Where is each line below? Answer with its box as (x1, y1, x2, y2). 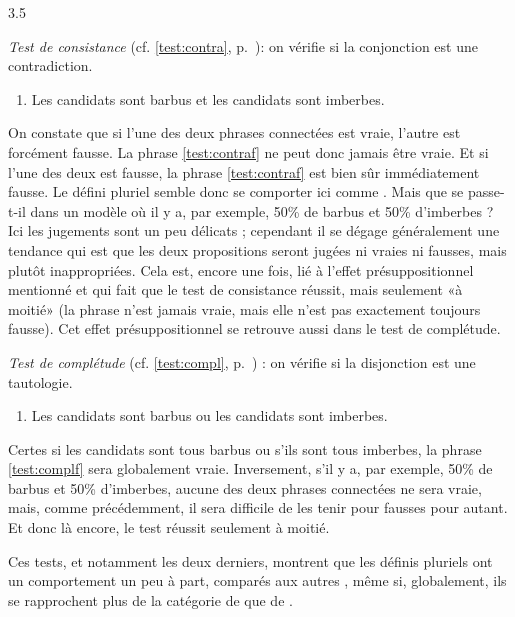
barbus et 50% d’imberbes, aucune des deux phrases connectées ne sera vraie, (8, 477, 482, 498)
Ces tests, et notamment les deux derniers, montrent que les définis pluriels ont (8, 550, 493, 571)
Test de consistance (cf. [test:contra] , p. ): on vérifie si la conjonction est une (8, 35, 478, 56)
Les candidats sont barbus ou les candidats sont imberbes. (31, 405, 388, 426)
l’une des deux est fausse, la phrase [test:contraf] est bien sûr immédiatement (8, 161, 480, 182)
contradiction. (8, 55, 93, 76)
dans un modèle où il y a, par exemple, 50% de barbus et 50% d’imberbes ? (30, 200, 494, 221)
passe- (467, 181, 505, 202)
